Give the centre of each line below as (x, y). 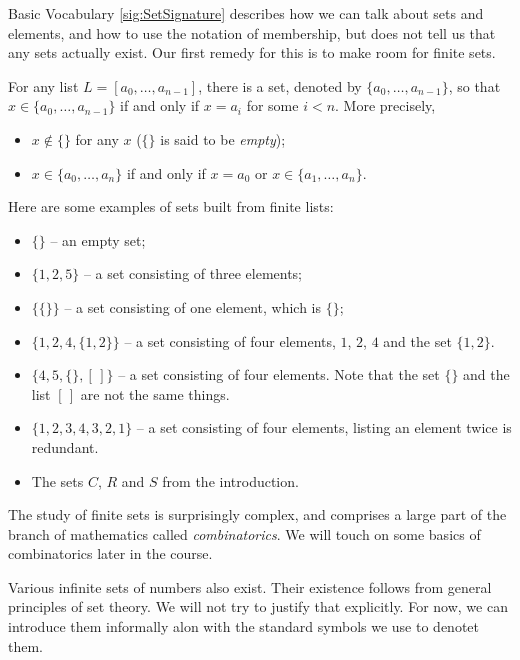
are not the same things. (155, 393)
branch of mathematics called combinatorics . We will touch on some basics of (244, 533)
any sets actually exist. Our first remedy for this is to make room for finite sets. (252, 52)
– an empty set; (98, 239)
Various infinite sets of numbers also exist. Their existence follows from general (250, 586)
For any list (43, 85)
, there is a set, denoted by (280, 85)
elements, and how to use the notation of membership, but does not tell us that (252, 32)
